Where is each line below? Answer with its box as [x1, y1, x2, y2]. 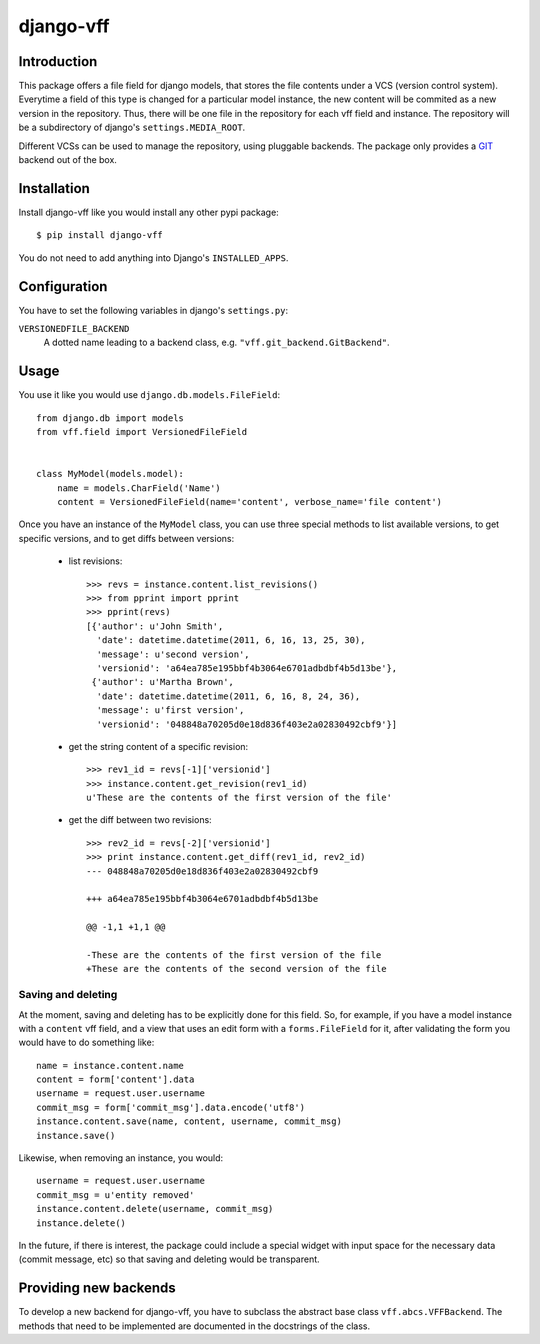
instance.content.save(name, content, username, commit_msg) [36, 1116, 342, 1127]
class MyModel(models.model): [36, 468, 185, 480]
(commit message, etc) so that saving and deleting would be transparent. [18, 1253, 320, 1265]
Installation [18, 180, 90, 197]
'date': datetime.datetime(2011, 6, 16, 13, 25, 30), [96, 635, 366, 646]
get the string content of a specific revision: [68, 740, 249, 752]
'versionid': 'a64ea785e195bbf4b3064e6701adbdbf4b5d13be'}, [96, 662, 398, 674]
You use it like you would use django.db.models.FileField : [18, 389, 280, 401]
